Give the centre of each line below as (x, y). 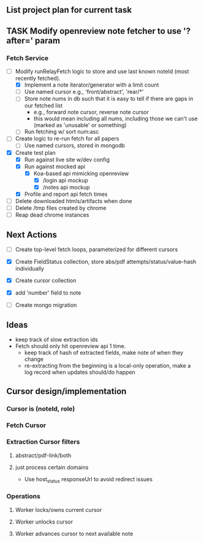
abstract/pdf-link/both (43, 455)
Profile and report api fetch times (66, 194)
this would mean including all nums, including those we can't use (115, 118)
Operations (24, 497)
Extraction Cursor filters (43, 442)
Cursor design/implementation (66, 391)
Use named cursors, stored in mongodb (75, 145)
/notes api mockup (66, 187)
